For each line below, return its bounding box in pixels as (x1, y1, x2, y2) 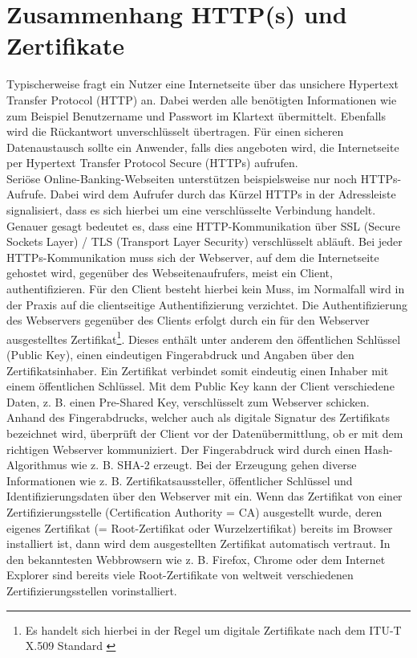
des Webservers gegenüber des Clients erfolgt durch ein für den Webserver (6, 312, 370, 329)
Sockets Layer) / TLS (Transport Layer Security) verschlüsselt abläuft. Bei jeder (6, 233, 403, 250)
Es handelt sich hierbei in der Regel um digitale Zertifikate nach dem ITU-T (25, 621, 402, 638)
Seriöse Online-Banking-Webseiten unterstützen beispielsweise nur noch (6, 170, 358, 186)
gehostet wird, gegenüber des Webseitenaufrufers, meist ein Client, (6, 264, 333, 281)
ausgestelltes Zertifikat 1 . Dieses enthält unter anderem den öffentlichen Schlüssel (6, 328, 401, 347)
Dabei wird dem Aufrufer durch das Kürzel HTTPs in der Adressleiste (50, 186, 396, 202)
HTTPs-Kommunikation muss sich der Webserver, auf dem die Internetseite (6, 248, 379, 265)
